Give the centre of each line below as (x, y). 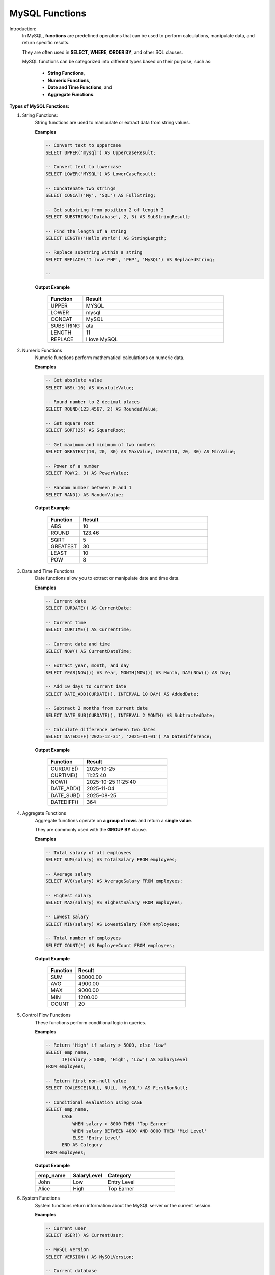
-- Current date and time (78, 644)
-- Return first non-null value (86, 1081)
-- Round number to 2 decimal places (93, 402)
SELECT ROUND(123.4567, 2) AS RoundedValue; (102, 409)
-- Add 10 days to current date (86, 687)
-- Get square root (70, 423)
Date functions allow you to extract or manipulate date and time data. (107, 578)
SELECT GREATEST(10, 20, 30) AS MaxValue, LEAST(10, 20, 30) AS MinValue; (141, 452)
